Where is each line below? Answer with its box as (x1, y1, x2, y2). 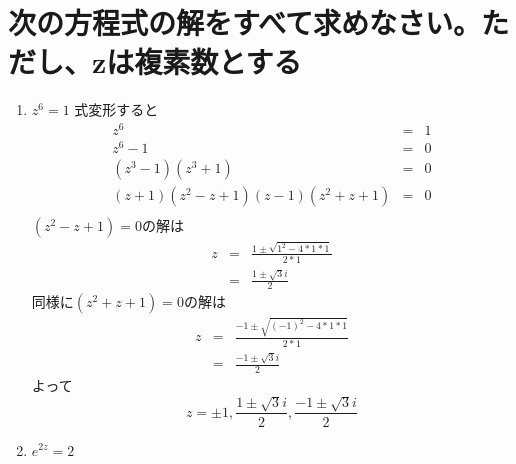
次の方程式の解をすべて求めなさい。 (8, 2, 481, 43)
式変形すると (74, 99, 159, 120)
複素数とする (134, 41, 302, 82)
